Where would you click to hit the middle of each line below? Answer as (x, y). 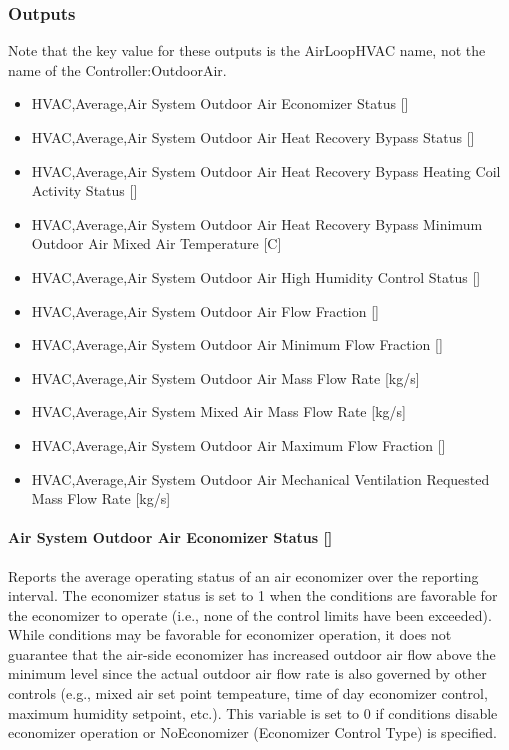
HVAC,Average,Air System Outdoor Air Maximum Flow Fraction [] (238, 444)
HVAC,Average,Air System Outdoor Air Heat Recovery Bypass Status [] (253, 137)
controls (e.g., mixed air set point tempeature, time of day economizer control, (248, 693)
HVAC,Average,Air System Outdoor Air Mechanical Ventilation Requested (260, 478)
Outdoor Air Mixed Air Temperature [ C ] (156, 243)
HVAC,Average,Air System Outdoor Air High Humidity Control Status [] (256, 276)
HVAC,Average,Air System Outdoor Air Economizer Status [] (220, 103)
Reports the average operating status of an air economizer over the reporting (243, 575)
